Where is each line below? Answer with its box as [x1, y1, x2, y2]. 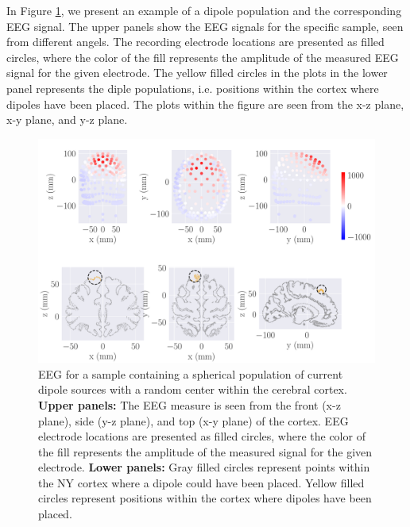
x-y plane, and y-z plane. [6, 111, 128, 128]
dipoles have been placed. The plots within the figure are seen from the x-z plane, [6, 95, 404, 112]
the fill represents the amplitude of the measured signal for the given [38, 443, 373, 460]
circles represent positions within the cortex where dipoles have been [38, 490, 372, 506]
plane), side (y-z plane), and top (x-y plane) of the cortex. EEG [38, 412, 349, 429]
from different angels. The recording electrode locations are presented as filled [6, 33, 385, 50]
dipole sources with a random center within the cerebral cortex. [38, 381, 347, 398]
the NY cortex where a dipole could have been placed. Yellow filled [38, 474, 365, 490]
